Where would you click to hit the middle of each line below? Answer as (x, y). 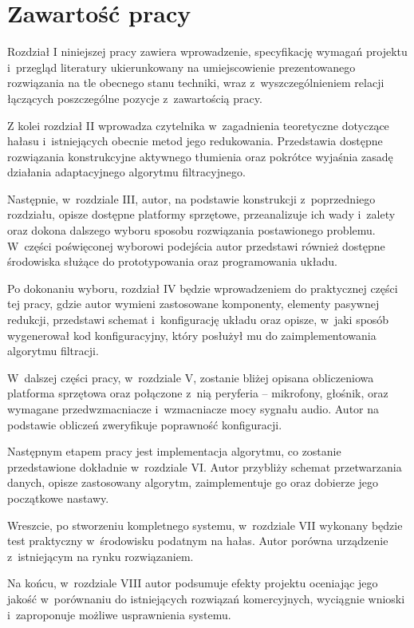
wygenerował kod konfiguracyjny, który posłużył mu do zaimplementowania (192, 335)
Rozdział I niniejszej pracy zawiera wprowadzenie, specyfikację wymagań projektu (207, 51)
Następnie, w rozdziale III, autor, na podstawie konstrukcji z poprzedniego (191, 198)
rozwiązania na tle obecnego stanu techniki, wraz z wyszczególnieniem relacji (196, 83)
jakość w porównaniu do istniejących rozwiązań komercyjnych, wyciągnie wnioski (206, 598)
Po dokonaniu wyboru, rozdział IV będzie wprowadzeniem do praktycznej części (203, 288)
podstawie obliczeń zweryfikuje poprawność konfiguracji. (145, 424)
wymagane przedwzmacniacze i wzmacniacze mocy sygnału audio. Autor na (193, 409)
